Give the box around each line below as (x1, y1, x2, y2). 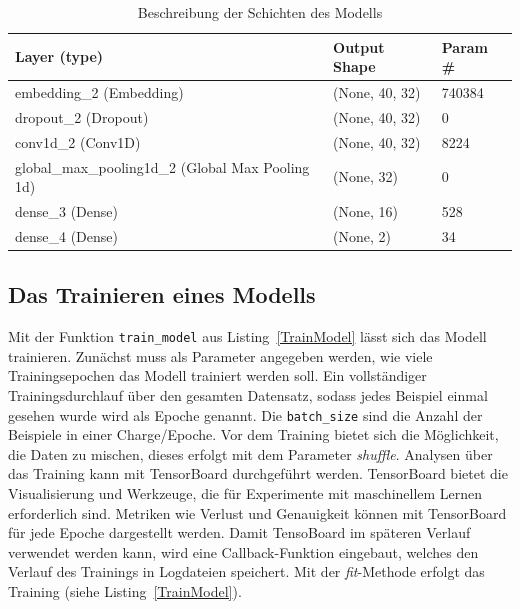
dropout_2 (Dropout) (15, 106, 149, 127)
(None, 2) (333, 225, 391, 246)
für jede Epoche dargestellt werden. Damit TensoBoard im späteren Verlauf (8, 522, 471, 543)
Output (333, 36, 385, 57)
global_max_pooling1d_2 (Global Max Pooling (15, 156, 310, 177)
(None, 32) (333, 166, 398, 187)
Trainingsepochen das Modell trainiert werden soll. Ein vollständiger (8, 365, 427, 386)
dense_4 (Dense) (15, 225, 118, 246)
